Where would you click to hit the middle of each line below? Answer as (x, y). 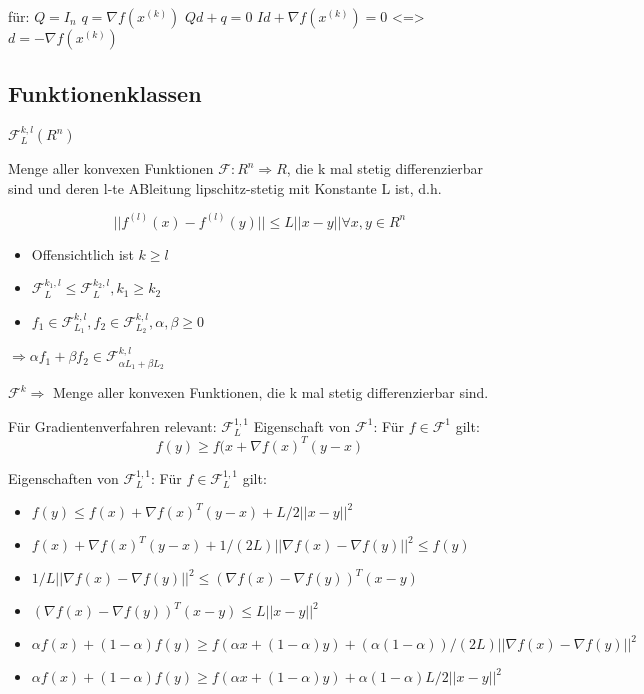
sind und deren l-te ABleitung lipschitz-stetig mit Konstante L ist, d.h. (225, 187)
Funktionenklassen (105, 93)
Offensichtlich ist (82, 253)
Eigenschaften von (63, 477)
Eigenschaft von (302, 425)
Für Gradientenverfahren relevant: (112, 425)
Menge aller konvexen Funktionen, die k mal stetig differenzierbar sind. (270, 392)
